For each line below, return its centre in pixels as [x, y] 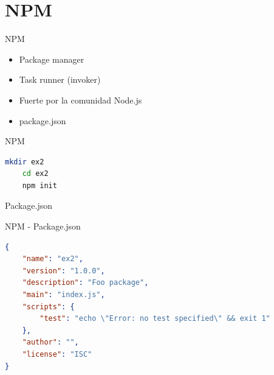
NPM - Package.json [43, 226]
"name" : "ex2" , [53, 259]
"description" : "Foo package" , [85, 283]
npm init [39, 185]
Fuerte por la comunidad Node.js [80, 100]
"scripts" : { [48, 307]
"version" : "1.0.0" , [63, 271]
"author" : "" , [50, 342]
